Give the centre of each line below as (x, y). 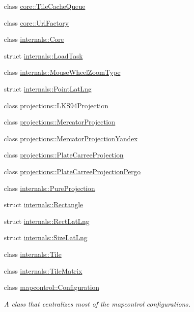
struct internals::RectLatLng (47, 221)
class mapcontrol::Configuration (52, 287)
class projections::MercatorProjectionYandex (71, 138)
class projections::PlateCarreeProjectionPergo (72, 171)
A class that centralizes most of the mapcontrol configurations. (97, 303)
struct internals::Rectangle (44, 204)
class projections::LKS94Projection (56, 105)
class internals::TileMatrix (43, 270)
